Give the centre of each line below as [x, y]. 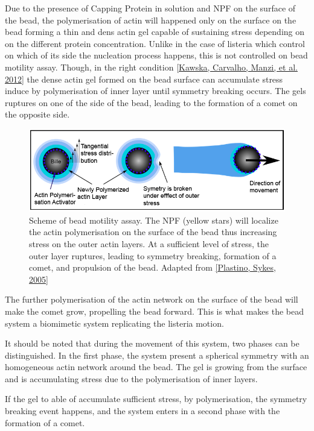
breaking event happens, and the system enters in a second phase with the [143, 411]
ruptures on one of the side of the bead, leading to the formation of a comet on [151, 102]
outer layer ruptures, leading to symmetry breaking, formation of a [153, 255]
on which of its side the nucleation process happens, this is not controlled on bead [156, 55]
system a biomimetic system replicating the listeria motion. [114, 323]
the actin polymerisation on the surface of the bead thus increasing [153, 232]
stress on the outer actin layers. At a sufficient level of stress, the [149, 243]
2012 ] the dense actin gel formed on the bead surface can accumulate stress [144, 79]
